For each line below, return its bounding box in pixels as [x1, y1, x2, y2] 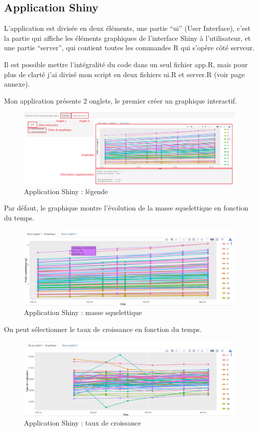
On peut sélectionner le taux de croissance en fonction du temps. [4, 323, 202, 334]
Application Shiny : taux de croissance [24, 418, 141, 428]
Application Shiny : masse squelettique [24, 307, 142, 318]
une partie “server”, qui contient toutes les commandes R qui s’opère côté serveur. [4, 42, 255, 53]
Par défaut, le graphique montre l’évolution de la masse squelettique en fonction [4, 203, 249, 213]
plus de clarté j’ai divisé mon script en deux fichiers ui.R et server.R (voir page [4, 69, 245, 79]
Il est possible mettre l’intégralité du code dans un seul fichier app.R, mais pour [4, 59, 248, 69]
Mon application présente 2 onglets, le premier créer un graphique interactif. [4, 95, 237, 106]
